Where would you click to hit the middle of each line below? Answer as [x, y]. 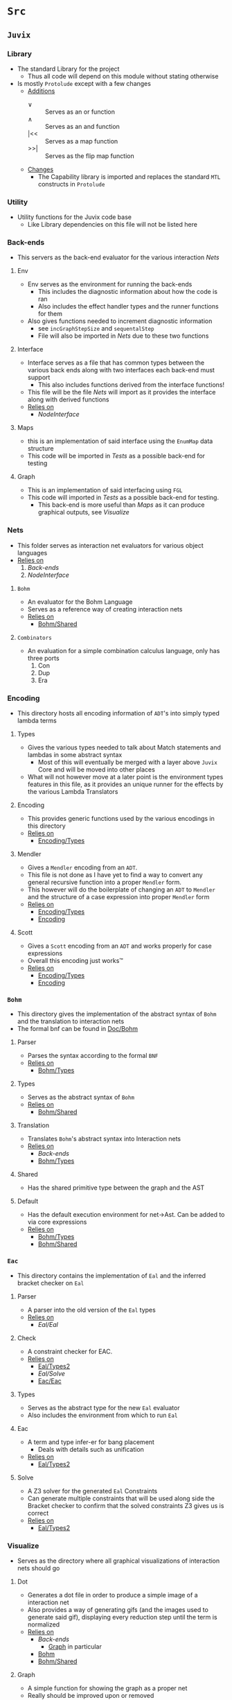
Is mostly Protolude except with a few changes [84, 83]
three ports [44, 658]
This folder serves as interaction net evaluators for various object [110, 545]
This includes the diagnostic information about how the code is [128, 292]
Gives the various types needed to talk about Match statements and [124, 747]
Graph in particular [75, 1646]
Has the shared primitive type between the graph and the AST [116, 1188]
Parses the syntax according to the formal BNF [93, 1056]
